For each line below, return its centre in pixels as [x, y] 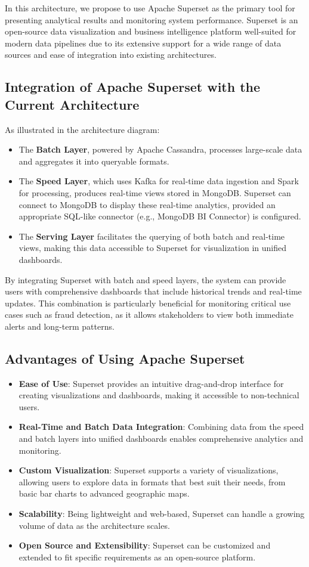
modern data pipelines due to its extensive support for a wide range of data [143, 43]
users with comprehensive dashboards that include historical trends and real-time [153, 291]
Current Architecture [72, 104]
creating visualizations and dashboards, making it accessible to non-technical [159, 395]
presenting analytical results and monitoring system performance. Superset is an [152, 19]
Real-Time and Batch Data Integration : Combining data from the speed [161, 427]
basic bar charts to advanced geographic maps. [104, 493]
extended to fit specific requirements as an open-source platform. [137, 557]
